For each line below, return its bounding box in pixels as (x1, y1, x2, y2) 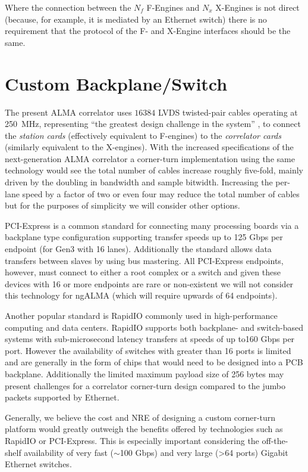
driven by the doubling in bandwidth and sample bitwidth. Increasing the (5, 176, 273, 188)
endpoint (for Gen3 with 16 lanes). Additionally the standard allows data (5, 243, 272, 255)
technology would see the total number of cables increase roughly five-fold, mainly (5, 164, 304, 176)
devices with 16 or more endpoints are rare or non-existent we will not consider (5, 277, 294, 290)
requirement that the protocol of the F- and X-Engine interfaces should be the (5, 24, 291, 37)
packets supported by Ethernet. (5, 391, 120, 403)
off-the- (262, 434, 288, 446)
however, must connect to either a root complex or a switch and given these (5, 266, 281, 278)
